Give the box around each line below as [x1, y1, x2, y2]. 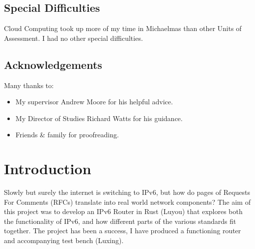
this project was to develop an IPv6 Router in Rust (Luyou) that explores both [4, 206, 243, 217]
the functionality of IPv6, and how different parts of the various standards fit [4, 216, 236, 226]
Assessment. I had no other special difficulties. [4, 32, 143, 43]
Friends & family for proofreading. [15, 129, 119, 140]
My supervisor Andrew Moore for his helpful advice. [15, 96, 173, 107]
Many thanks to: [4, 80, 54, 90]
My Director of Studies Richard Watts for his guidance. [15, 113, 183, 123]
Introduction [4, 158, 91, 179]
